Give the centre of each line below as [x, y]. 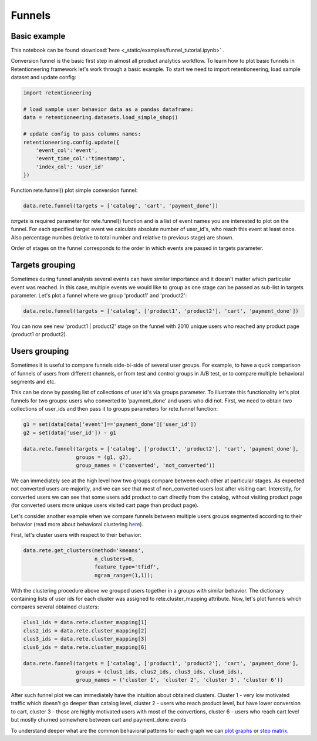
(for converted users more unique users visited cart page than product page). [105, 505]
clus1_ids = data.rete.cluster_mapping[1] [85, 622]
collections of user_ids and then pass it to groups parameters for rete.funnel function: [114, 409]
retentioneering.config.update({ [71, 142]
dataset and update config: [43, 77]
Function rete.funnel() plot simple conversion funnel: [74, 190]
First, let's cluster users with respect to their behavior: [76, 535]
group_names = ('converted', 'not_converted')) [145, 466]
